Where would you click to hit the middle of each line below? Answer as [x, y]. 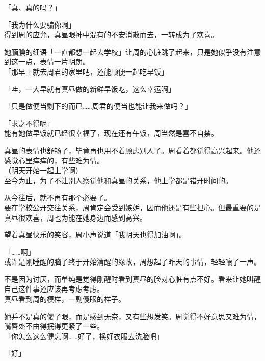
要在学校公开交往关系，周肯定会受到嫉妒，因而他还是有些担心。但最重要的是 [132, 207]
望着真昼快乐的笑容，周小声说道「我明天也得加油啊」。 [95, 235]
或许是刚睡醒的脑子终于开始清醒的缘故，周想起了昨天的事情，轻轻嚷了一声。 [132, 262]
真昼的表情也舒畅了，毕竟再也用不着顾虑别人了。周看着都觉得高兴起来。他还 [132, 150]
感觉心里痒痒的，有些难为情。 [54, 160]
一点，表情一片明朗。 [54, 62]
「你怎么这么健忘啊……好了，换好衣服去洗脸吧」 [84, 336]
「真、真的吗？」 [33, 7]
